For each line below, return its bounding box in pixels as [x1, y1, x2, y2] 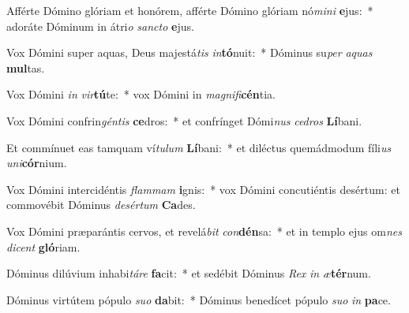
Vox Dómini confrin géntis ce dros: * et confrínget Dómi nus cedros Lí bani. [6, 112, 362, 129]
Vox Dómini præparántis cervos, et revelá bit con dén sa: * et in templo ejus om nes [6, 222, 402, 239]
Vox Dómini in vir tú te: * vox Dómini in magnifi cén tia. [6, 86, 276, 102]
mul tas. [6, 59, 45, 76]
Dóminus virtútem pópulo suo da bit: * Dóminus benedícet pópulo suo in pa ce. [6, 291, 391, 307]
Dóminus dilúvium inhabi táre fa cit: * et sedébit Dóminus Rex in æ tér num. [6, 265, 371, 281]
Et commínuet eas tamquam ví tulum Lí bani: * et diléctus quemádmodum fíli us [6, 139, 392, 155]
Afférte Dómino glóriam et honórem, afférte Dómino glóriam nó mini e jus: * [6, 2, 373, 18]
